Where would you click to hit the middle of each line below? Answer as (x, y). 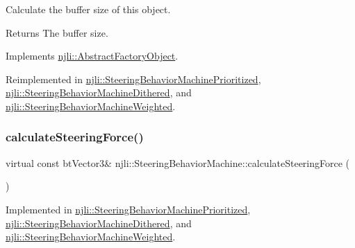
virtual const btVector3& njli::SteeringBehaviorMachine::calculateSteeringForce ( (178, 162)
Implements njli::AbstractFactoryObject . (92, 56)
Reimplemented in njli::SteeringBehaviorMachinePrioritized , (133, 79)
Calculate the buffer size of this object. (88, 9)
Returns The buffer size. (57, 32)
